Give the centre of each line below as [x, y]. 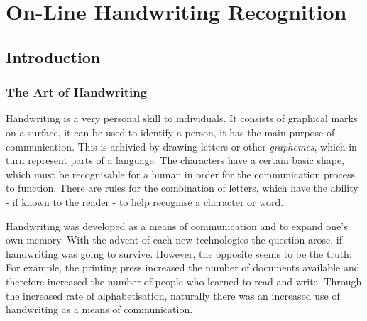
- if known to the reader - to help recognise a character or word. [145, 201]
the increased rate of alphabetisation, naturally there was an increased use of [173, 295]
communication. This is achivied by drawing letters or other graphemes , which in [181, 146]
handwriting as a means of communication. [99, 309]
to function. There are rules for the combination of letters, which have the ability [182, 188]
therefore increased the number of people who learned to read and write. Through [184, 281]
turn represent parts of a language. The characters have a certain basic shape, [175, 160]
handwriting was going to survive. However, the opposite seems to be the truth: [179, 253]
